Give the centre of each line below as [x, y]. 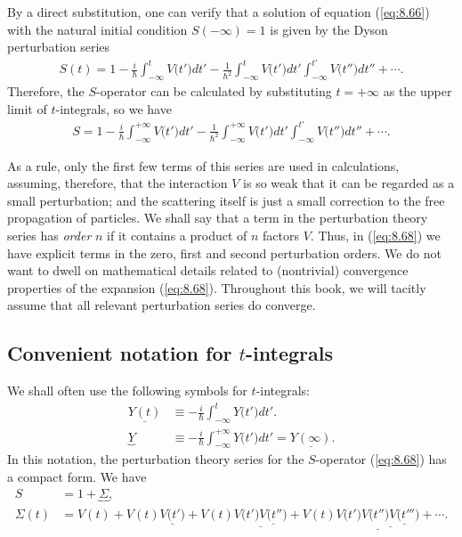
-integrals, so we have [113, 108]
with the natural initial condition [97, 29]
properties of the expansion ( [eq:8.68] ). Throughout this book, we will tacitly [217, 287]
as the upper [417, 91]
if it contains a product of [177, 235]
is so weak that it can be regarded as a [349, 183]
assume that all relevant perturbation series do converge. [162, 305]
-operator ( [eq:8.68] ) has [381, 459]
